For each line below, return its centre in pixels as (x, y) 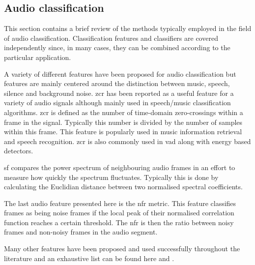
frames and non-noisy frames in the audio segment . (81, 232)
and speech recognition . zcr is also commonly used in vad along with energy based (127, 141)
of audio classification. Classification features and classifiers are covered (111, 38)
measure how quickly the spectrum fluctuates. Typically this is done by (111, 177)
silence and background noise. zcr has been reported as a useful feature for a (119, 93)
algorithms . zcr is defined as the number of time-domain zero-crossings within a (124, 112)
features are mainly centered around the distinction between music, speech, (117, 83)
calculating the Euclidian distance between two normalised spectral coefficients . (123, 187)
